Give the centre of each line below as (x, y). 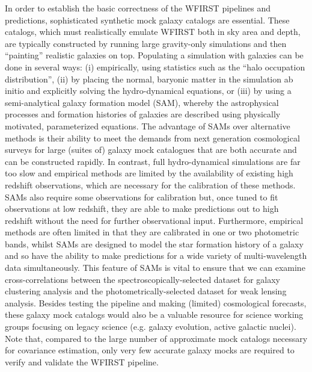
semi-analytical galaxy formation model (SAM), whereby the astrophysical (142, 102)
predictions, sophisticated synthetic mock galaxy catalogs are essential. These (147, 20)
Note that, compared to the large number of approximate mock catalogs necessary (156, 338)
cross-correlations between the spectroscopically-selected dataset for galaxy (143, 279)
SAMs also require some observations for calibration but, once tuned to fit (142, 197)
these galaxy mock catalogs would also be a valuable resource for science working (154, 315)
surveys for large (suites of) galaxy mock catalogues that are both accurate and (151, 150)
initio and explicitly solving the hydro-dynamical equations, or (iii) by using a (148, 91)
